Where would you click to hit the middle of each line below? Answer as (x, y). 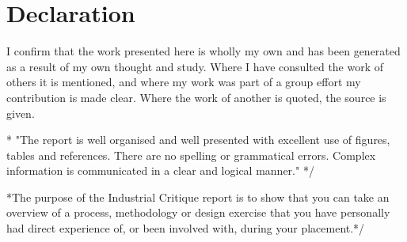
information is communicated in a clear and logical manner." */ (160, 170)
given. (21, 113)
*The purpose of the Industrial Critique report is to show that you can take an (198, 197)
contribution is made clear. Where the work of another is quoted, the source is (196, 97)
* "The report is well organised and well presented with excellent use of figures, (198, 140)
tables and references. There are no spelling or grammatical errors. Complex (191, 155)
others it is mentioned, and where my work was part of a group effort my (184, 82)
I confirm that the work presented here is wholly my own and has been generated (203, 51)
